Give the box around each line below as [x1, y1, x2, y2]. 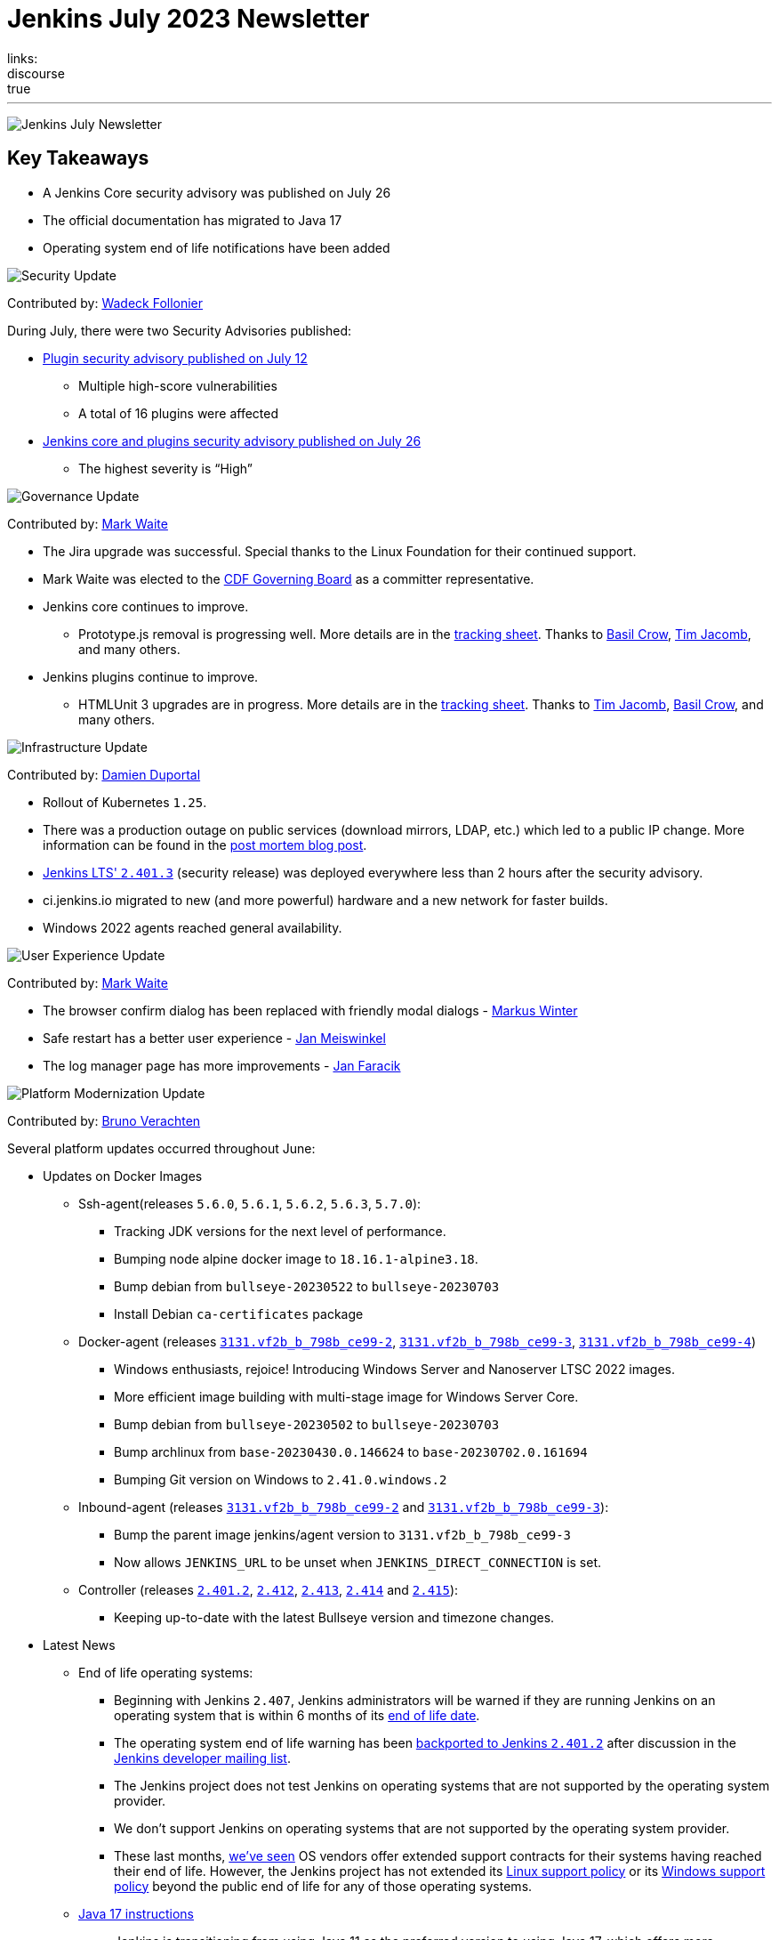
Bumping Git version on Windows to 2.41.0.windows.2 [114, 1471, 447, 1487]
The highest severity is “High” [78, 460, 253, 476]
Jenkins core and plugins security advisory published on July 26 [43, 432, 422, 449]
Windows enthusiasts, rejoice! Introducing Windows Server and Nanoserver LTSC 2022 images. [114, 1361, 676, 1377]
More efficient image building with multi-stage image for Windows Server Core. [114, 1388, 579, 1404]
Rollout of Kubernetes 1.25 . [43, 794, 207, 810]
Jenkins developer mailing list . [114, 1750, 291, 1766]
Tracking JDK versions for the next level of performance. [114, 1223, 446, 1239]
